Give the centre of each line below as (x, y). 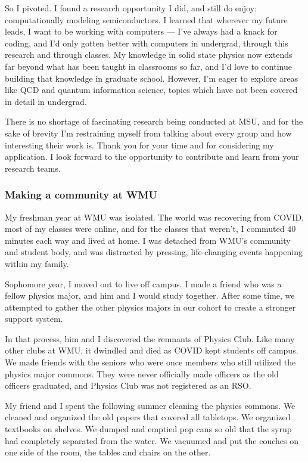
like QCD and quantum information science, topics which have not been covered (151, 90)
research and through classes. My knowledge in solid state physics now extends (149, 55)
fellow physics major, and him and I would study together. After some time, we (150, 295)
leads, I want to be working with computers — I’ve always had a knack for (141, 31)
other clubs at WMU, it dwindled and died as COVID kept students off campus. (152, 350)
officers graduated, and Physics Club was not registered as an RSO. (128, 385)
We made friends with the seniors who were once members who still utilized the (150, 362)
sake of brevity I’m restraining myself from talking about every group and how (148, 133)
